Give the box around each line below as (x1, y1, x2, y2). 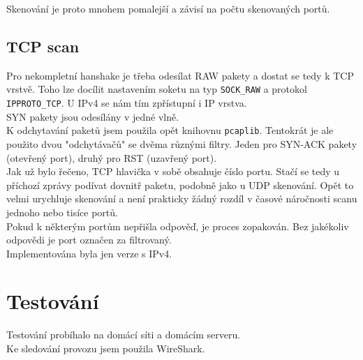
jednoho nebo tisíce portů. (6, 204, 118, 219)
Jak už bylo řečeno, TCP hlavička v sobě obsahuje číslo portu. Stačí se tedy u (6, 164, 340, 179)
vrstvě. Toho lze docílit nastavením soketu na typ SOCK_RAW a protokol (6, 82, 307, 96)
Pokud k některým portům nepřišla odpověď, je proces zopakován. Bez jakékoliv (6, 218, 349, 233)
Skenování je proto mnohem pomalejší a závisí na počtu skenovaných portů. (6, 1, 330, 15)
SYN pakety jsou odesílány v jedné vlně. (6, 109, 179, 123)
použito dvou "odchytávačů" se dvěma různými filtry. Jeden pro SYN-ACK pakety (6, 136, 357, 151)
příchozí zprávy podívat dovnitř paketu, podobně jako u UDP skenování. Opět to (6, 177, 354, 192)
